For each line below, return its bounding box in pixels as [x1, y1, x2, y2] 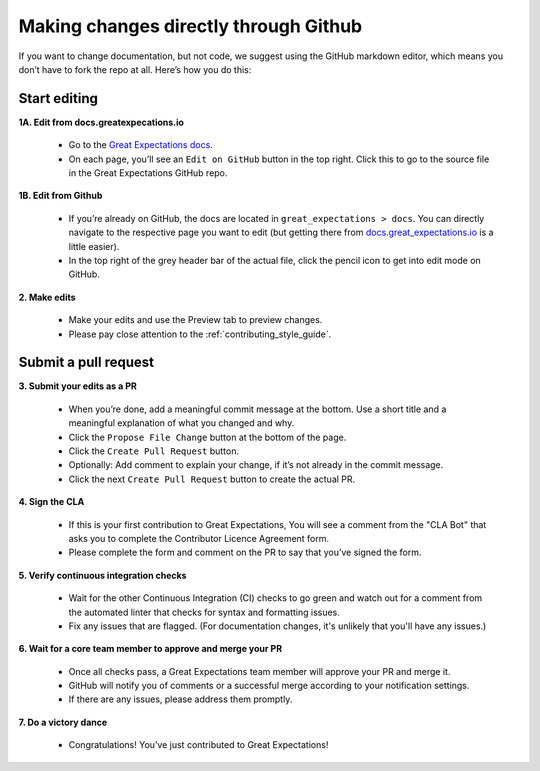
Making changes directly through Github [18, 15, 363, 37]
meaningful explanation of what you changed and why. [68, 417, 295, 429]
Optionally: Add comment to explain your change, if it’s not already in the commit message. [68, 459, 444, 471]
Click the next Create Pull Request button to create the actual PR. [68, 473, 356, 485]
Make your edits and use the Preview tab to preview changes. [68, 314, 323, 326]
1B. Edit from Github [18, 190, 103, 202]
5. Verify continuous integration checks [18, 569, 187, 581]
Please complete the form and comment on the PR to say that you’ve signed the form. [68, 546, 422, 559]
